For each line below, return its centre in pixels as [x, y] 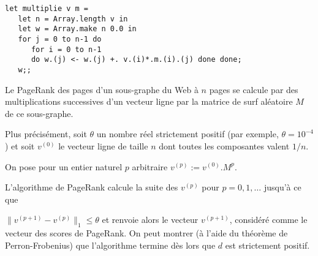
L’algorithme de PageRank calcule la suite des [92, 187]
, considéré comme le [268, 220]
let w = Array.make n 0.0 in [77, 29]
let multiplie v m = [47, 9]
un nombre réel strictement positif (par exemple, [187, 134]
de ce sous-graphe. [39, 113]
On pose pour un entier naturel [64, 166]
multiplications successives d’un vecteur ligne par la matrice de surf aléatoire [149, 101]
